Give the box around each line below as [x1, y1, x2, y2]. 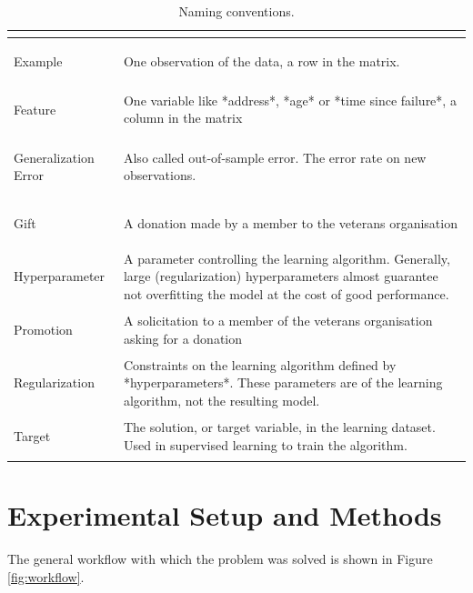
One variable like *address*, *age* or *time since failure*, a [123, 90, 457, 109]
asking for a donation [123, 328, 243, 347]
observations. [123, 166, 196, 185]
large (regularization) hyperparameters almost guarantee [123, 266, 438, 286]
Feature [14, 99, 56, 118]
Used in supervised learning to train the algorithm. [123, 435, 408, 454]
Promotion [14, 319, 73, 338]
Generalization [14, 147, 95, 166]
